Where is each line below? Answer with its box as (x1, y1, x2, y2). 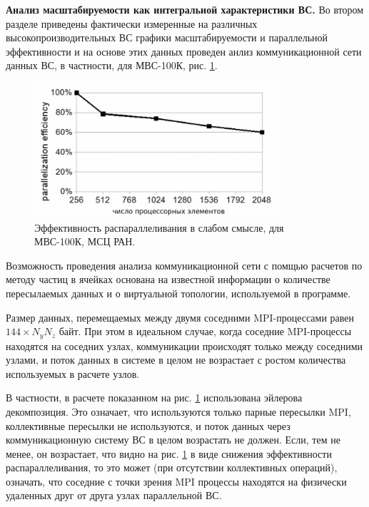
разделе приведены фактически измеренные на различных (6, 16, 258, 31)
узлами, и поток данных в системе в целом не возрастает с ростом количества (6, 352, 346, 367)
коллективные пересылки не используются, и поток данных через (6, 418, 290, 433)
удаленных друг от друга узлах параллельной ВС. (6, 488, 222, 503)
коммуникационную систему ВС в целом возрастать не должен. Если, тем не (6, 432, 340, 447)
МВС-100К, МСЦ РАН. (34, 234, 136, 249)
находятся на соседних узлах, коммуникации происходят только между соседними (6, 338, 363, 353)
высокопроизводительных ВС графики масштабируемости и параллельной (6, 30, 328, 45)
